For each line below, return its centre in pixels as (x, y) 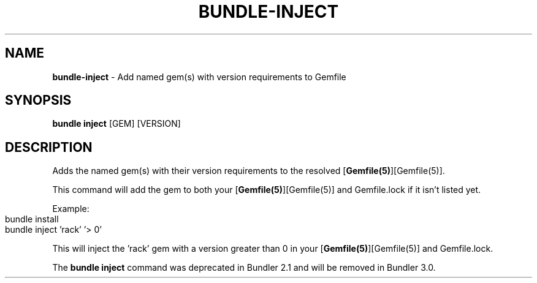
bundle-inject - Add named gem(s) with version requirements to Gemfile (199, 77)
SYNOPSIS (38, 100)
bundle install (32, 219)
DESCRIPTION (49, 147)
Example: (71, 209)
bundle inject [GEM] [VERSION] (116, 124)
